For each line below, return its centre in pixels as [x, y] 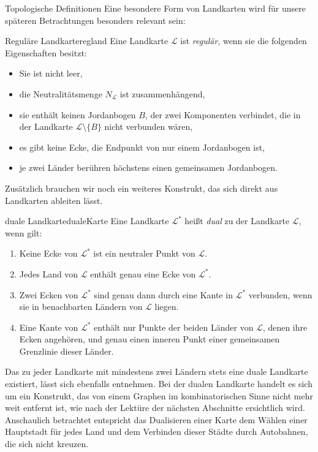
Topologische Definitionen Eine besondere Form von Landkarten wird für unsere [155, 8]
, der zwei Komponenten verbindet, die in [223, 114]
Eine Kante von [49, 327]
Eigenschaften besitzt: [46, 52]
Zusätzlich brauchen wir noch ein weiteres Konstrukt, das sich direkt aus [142, 188]
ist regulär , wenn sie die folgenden [244, 41]
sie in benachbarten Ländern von [81, 307]
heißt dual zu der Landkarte [237, 221]
